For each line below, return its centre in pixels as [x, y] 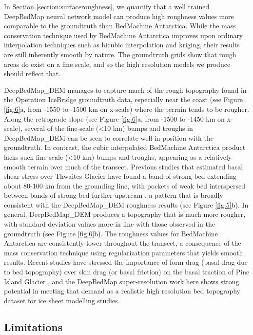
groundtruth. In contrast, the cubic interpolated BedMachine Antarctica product [125, 147]
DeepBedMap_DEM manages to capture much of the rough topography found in [125, 90]
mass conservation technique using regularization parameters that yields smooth [124, 252]
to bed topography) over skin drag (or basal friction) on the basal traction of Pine [127, 272]
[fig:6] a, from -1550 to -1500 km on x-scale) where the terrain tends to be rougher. [126, 109]
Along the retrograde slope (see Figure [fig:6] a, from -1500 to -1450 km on [114, 118]
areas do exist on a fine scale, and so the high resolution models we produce [117, 64]
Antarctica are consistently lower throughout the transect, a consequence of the [123, 243]
